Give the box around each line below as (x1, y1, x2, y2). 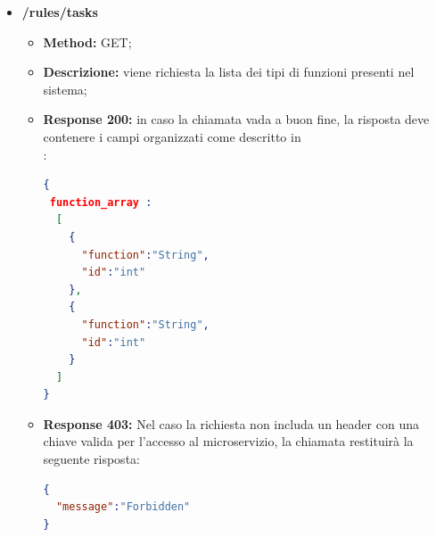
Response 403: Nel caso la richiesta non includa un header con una (43, 414, 419, 433)
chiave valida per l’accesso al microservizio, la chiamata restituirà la (43, 432, 414, 450)
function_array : (49, 195, 152, 209)
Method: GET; (43, 32, 132, 51)
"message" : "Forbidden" (55, 500, 191, 514)
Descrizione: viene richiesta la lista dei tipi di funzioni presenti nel (43, 62, 415, 81)
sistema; (43, 79, 87, 98)
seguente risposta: (43, 450, 140, 468)
